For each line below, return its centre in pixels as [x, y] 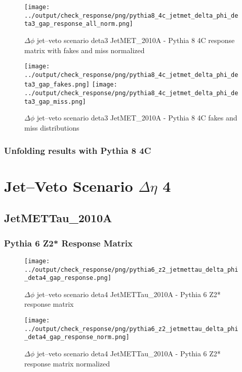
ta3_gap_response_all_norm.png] [79, 24]
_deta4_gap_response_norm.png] [77, 337]
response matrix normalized [67, 363]
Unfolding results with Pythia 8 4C [78, 150]
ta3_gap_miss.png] [55, 101]
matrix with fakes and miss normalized [85, 50]
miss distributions [52, 128]
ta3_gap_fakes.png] [57, 85]
